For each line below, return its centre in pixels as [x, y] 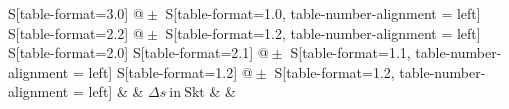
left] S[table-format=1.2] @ [170, 71]
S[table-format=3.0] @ [76, 13]
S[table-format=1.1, [350, 52]
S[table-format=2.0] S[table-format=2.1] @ [138, 52]
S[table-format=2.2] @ [76, 32]
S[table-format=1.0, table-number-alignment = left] [323, 13]
